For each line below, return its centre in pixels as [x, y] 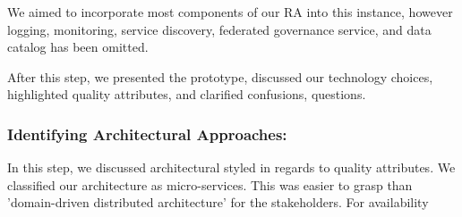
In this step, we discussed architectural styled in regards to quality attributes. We [231, 167]
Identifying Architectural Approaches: [147, 134]
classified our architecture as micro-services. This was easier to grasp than [210, 184]
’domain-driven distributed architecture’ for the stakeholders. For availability [218, 202]
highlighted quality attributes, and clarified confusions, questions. [187, 94]
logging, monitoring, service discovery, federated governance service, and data [219, 29]
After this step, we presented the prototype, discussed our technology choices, [220, 76]
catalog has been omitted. [78, 47]
